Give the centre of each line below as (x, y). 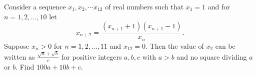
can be (225, 45)
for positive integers (92, 56)
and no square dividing (212, 56)
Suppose (17, 45)
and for (219, 6)
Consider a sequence (35, 6)
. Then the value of (175, 45)
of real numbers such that (144, 6)
